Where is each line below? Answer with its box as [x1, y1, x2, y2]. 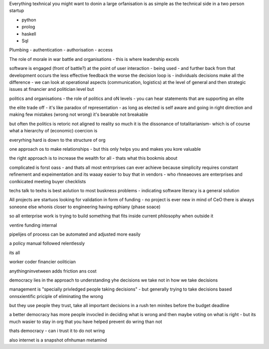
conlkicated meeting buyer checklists [9, 178, 86, 184]
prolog [21, 24, 35, 30]
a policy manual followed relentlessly [9, 240, 85, 247]
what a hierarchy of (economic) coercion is [9, 128, 98, 134]
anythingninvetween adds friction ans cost [9, 268, 97, 274]
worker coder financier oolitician [9, 259, 76, 265]
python [21, 16, 36, 22]
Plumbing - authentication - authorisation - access [9, 47, 113, 53]
